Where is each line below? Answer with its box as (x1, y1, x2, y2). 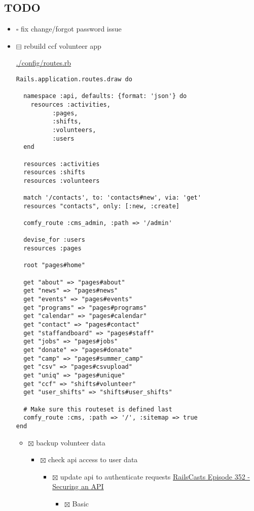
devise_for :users (23, 236, 85, 244)
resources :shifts (23, 169, 85, 176)
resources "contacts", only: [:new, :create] (23, 202, 179, 210)
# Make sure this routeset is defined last (23, 405, 172, 413)
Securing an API (52, 481, 104, 492)
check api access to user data (48, 454, 138, 465)
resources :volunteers (23, 177, 100, 184)
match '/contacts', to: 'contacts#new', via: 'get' (23, 194, 201, 202)
